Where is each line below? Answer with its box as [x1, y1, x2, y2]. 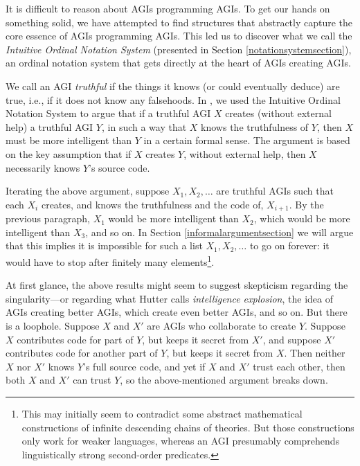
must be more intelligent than [6, 133, 132, 147]
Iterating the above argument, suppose [6, 183, 170, 198]
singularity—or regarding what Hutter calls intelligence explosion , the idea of [6, 291, 333, 305]
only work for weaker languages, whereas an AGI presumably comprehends [21, 433, 340, 448]
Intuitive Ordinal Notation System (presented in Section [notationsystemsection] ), [6, 42, 352, 56]
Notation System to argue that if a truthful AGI [6, 106, 211, 120]
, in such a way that [101, 119, 187, 134]
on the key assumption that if [6, 146, 132, 161]
